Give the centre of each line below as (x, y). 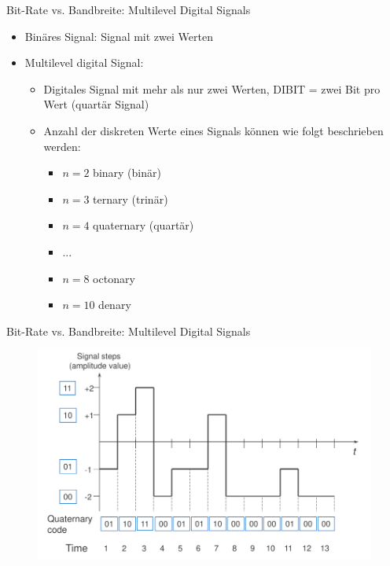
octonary (114, 278)
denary (115, 305)
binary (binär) (127, 173)
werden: (62, 146)
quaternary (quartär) (143, 225)
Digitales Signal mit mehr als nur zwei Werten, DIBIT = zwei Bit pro (212, 88)
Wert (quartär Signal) (96, 104)
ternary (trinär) (131, 198)
